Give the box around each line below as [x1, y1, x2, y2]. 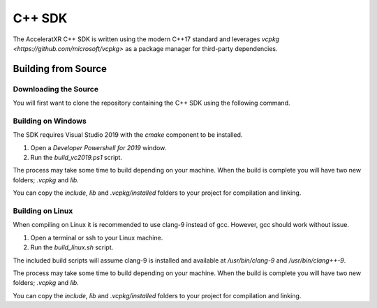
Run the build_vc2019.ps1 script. [30, 154, 122, 162]
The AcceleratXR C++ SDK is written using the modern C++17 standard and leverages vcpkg [13, 35, 279, 43]
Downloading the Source [13, 84, 99, 94]
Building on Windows [13, 116, 87, 126]
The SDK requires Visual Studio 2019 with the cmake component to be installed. [13, 131, 243, 139]
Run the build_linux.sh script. [30, 243, 114, 251]
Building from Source [13, 63, 108, 75]
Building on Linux [13, 206, 73, 216]
